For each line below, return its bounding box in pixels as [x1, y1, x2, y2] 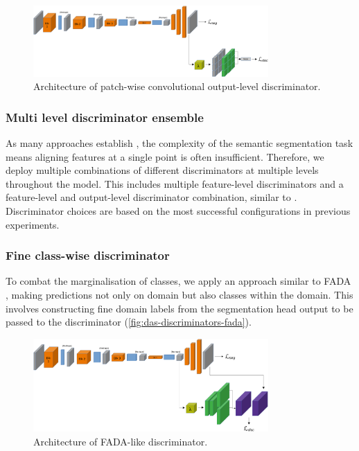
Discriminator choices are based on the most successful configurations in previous [6, 204, 351, 218]
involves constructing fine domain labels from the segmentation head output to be [6, 301, 353, 315]
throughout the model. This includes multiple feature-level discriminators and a [6, 176, 344, 191]
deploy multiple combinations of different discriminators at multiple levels [6, 163, 319, 177]
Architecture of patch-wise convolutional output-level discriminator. [33, 79, 321, 94]
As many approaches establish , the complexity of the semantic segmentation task [6, 136, 353, 150]
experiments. [6, 217, 60, 231]
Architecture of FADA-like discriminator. [33, 434, 208, 449]
